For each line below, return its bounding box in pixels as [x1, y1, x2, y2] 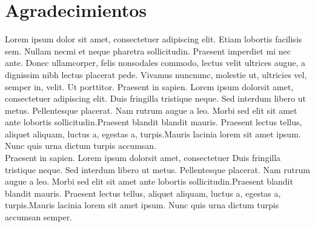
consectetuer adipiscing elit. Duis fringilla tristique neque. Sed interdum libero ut [5, 92, 306, 105]
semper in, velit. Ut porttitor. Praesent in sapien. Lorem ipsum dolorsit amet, [5, 80, 294, 93]
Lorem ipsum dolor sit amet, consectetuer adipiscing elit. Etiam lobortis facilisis [5, 33, 302, 45]
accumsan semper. [5, 211, 73, 223]
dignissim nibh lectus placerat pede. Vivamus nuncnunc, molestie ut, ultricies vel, [5, 68, 307, 81]
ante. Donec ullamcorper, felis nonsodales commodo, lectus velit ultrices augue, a [5, 56, 306, 69]
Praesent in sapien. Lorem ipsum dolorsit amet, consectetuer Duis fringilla [5, 151, 281, 164]
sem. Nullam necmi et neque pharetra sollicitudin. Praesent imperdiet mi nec [5, 44, 291, 57]
